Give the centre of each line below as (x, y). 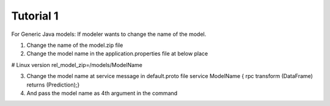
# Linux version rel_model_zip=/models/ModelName (77, 65)
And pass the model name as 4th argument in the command (102, 93)
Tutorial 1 (35, 16)
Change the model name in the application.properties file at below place (117, 54)
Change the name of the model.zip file (75, 45)
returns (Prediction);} (53, 85)
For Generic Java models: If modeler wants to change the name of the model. (109, 34)
